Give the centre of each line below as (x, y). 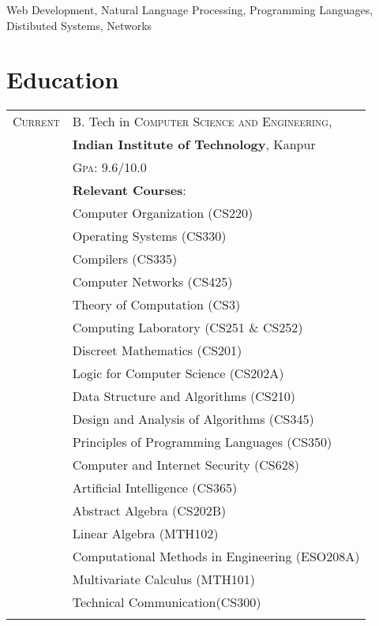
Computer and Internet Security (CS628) (186, 465)
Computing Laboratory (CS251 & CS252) (188, 328)
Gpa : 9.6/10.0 (109, 167)
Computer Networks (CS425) (152, 282)
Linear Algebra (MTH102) (145, 534)
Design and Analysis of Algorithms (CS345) (193, 419)
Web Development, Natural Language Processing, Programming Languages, (190, 9)
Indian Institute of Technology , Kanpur (194, 144)
